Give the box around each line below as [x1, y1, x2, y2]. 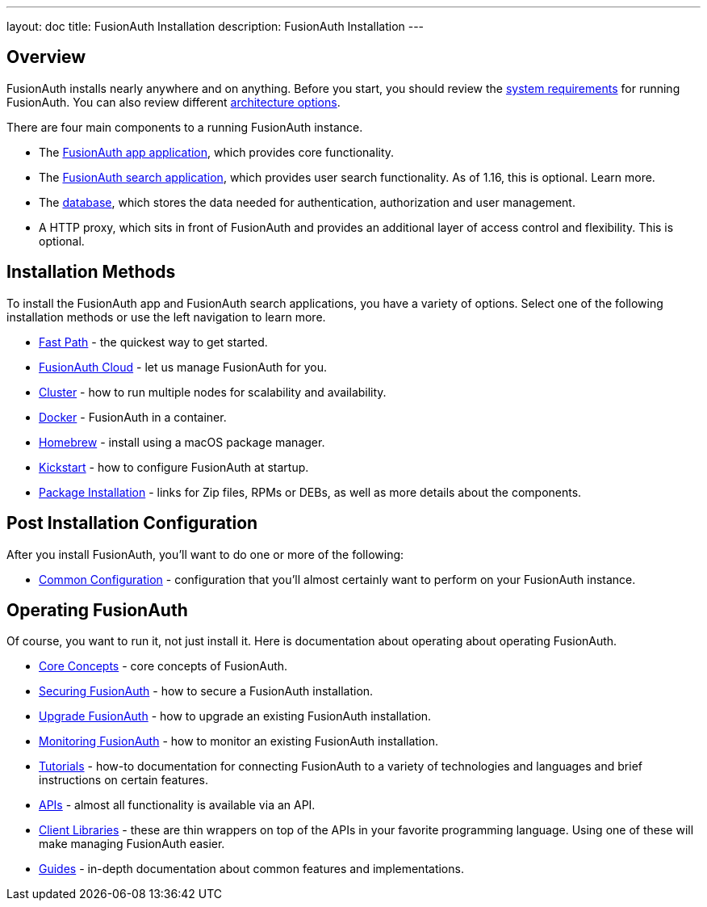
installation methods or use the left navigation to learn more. [6, 309, 326, 324]
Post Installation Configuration [6, 513, 258, 534]
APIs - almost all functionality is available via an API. [39, 798, 316, 813]
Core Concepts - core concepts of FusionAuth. [39, 659, 288, 674]
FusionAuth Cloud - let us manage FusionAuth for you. [39, 359, 327, 374]
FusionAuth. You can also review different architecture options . [6, 94, 341, 109]
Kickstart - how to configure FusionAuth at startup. [39, 460, 309, 474]
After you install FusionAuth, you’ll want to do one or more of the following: [6, 547, 404, 561]
